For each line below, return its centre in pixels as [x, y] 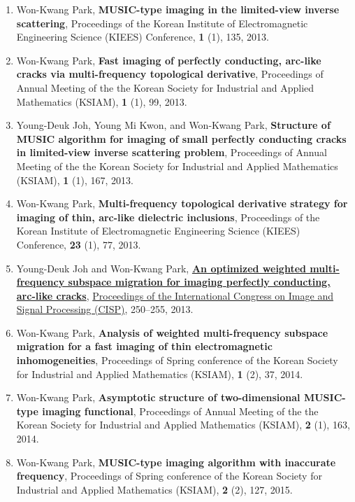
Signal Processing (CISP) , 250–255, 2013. [105, 309]
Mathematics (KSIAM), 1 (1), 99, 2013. [102, 101]
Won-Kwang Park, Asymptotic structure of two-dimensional [158, 397]
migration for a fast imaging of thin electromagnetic [144, 346]
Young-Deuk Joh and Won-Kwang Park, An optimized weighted [161, 268]
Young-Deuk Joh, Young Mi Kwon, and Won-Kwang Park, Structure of [173, 125]
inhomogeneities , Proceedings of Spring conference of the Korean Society [177, 360]
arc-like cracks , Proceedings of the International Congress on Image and [175, 295]
